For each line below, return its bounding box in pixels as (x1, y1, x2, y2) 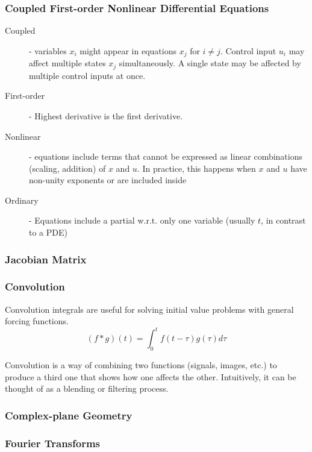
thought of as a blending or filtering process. (5, 382, 169, 395)
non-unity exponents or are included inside (29, 174, 187, 186)
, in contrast (261, 214, 306, 227)
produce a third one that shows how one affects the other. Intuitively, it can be (5, 370, 296, 383)
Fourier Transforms (5, 435, 101, 450)
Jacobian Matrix (5, 251, 87, 266)
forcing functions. (5, 315, 69, 327)
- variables (29, 44, 67, 57)
